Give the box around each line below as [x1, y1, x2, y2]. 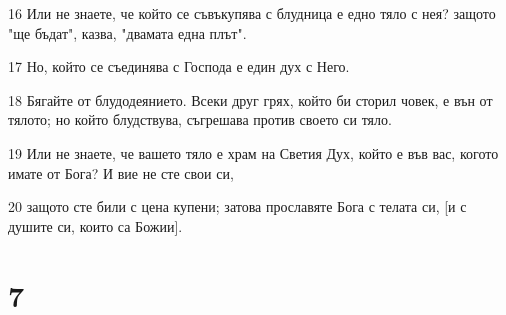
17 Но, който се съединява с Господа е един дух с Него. [8, 56, 350, 77]
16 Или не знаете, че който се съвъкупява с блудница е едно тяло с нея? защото [8, 3, 496, 23]
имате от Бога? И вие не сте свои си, [8, 162, 234, 183]
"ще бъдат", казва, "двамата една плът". [8, 22, 247, 43]
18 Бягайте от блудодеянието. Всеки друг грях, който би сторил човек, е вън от [8, 89, 493, 110]
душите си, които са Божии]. [8, 215, 183, 236]
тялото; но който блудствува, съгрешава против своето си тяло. [8, 109, 392, 130]
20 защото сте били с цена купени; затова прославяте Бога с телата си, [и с [8, 196, 467, 217]
